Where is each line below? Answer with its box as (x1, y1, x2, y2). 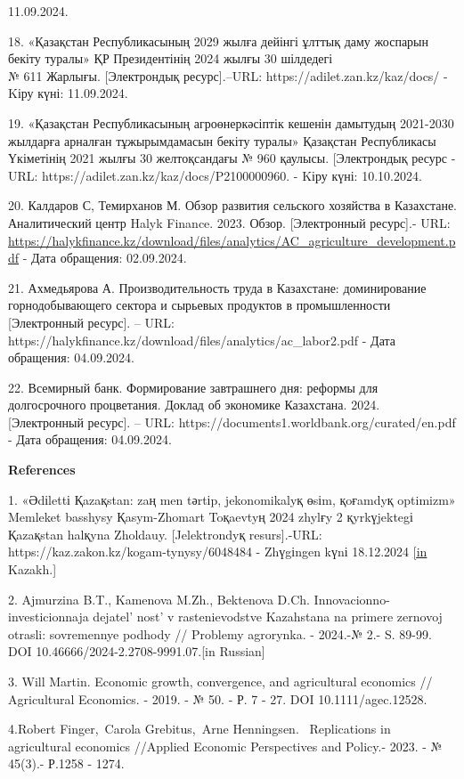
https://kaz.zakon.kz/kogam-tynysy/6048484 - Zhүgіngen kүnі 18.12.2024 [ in (8, 542, 427, 561)
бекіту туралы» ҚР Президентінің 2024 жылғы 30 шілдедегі (8, 49, 333, 68)
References (8, 460, 76, 479)
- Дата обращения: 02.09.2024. (22, 248, 187, 267)
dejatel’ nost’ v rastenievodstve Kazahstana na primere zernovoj (93, 607, 443, 626)
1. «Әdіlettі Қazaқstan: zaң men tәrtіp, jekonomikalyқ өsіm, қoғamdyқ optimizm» (8, 490, 456, 508)
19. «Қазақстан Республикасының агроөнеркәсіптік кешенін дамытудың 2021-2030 (8, 113, 454, 132)
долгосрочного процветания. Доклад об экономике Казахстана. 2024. (8, 395, 380, 414)
